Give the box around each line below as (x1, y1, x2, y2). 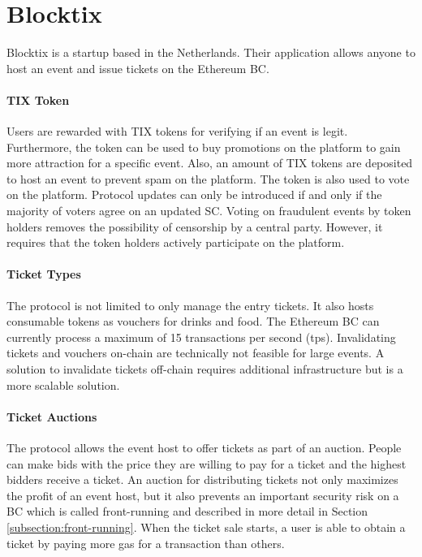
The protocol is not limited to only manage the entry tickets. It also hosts (6, 296, 374, 313)
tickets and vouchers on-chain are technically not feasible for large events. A (6, 344, 385, 361)
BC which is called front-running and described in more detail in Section (6, 503, 368, 520)
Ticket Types (6, 266, 81, 283)
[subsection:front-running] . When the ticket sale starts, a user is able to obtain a (6, 518, 406, 535)
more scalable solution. (6, 376, 120, 393)
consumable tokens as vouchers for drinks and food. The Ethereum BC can (6, 313, 380, 330)
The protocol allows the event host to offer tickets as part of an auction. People (6, 439, 402, 456)
